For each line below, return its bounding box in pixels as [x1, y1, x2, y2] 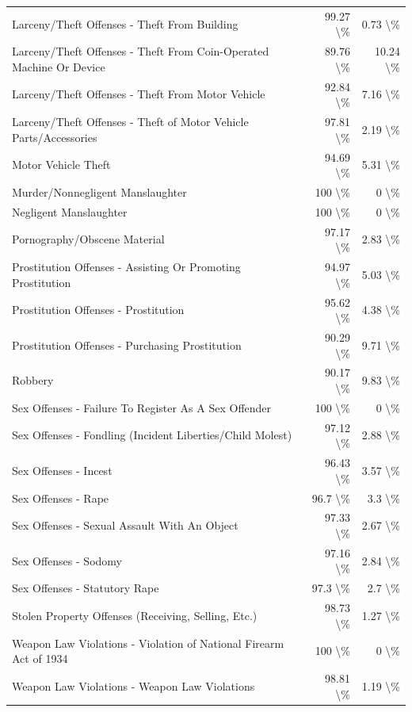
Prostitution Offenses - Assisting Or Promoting [12, 258, 241, 275]
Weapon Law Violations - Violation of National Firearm [12, 634, 284, 651]
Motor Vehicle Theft [12, 156, 111, 173]
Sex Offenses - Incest [12, 461, 113, 478]
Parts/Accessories [12, 128, 97, 145]
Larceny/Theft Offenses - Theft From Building [12, 15, 238, 32]
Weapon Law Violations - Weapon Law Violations [12, 677, 255, 694]
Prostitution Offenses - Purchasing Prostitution [12, 336, 242, 353]
